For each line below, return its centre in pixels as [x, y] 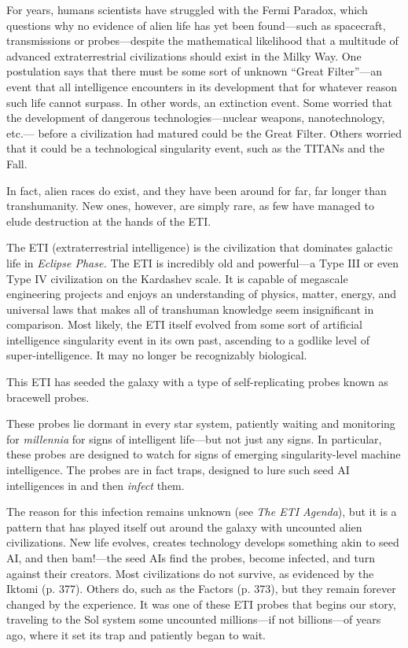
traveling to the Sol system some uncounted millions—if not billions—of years [194, 619]
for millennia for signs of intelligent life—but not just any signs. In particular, [194, 438]
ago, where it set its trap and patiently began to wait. [136, 634]
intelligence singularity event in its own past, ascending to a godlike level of [188, 339]
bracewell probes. [48, 397]
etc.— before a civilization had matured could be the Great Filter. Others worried [204, 133]
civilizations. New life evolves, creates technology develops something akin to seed [203, 542]
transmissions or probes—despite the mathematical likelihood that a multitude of [202, 40]
